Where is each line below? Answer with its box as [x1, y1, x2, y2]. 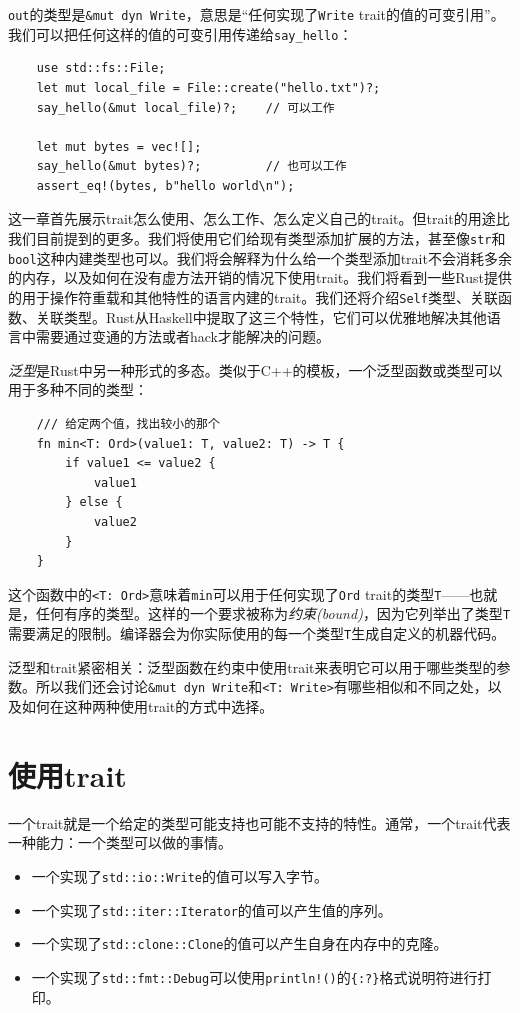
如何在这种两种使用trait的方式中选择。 [21, 695, 274, 716]
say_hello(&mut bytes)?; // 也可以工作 [36, 159, 347, 174]
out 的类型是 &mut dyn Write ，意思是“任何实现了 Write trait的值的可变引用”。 [8, 4, 505, 24]
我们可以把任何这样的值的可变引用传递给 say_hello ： [8, 23, 353, 44]
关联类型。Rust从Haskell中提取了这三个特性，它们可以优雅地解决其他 [35, 306, 487, 327]
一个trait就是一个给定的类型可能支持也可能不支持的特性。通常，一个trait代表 [8, 812, 511, 833]
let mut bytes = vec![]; [36, 139, 202, 154]
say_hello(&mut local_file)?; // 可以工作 [36, 100, 335, 115]
